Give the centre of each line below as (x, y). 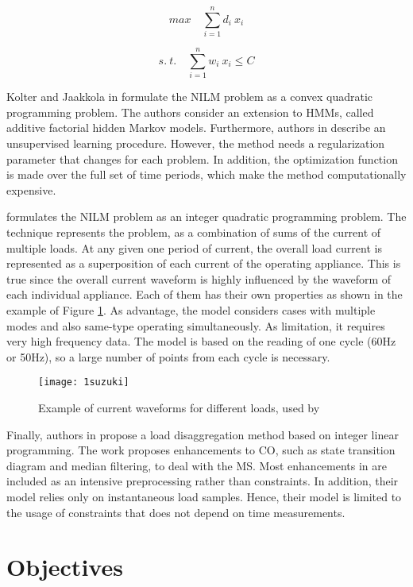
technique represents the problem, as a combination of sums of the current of (194, 232)
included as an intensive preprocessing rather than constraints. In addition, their (203, 481)
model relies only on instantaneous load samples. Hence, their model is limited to (204, 496)
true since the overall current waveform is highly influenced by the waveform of (199, 278)
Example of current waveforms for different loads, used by (179, 407)
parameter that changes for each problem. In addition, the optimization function (202, 158)
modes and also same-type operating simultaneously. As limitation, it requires (196, 325)
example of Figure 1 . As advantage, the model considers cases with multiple (191, 309)
